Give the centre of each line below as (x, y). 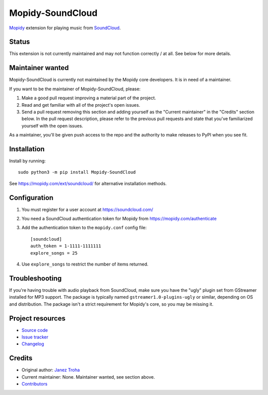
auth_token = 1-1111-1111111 (66, 246)
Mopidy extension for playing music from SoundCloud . (65, 28)
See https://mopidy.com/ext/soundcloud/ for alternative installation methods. (88, 183)
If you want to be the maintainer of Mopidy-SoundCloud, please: (75, 89)
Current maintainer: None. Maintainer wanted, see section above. (88, 377)
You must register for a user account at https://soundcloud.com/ (87, 209)
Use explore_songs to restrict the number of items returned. (85, 264)
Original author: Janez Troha (51, 370)
